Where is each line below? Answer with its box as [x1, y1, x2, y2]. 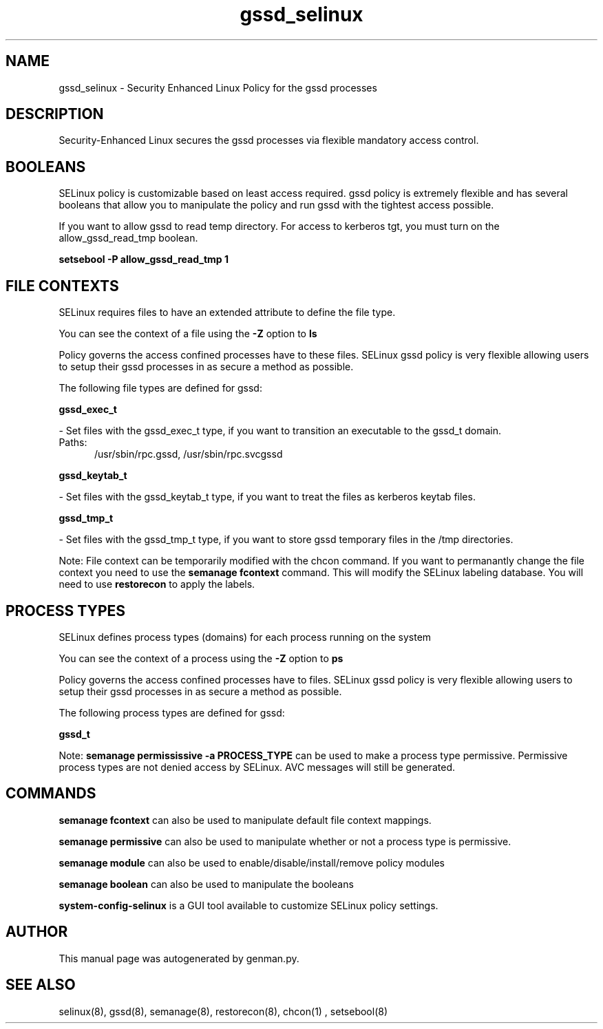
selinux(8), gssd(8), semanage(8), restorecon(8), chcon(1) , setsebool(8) [59, 1005, 388, 1017]
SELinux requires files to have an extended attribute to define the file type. [59, 306, 396, 319]
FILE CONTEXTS [6, 277, 119, 295]
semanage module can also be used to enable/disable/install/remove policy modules [59, 856, 445, 869]
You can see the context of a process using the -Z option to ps [59, 652, 343, 664]
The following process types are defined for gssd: [59, 706, 285, 719]
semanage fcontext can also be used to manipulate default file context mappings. [59, 814, 432, 826]
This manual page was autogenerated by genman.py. [59, 952, 299, 964]
